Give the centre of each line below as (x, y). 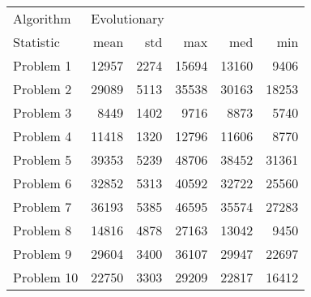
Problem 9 (43, 254)
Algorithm (42, 18)
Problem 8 (43, 230)
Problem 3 (43, 112)
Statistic (36, 42)
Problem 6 (43, 183)
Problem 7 (43, 207)
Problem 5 (43, 159)
